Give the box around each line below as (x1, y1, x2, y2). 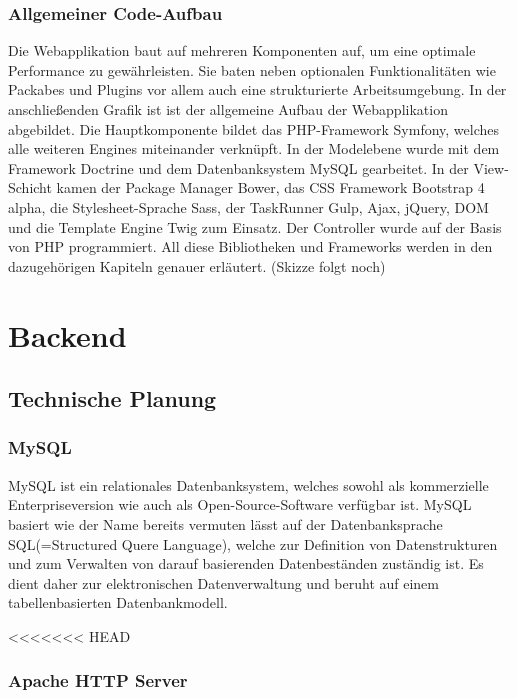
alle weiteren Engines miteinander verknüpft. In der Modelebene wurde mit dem (8, 138, 500, 159)
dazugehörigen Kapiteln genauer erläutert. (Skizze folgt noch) (8, 255, 386, 276)
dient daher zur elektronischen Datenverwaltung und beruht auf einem (8, 572, 440, 593)
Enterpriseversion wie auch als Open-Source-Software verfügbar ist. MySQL (8, 494, 472, 515)
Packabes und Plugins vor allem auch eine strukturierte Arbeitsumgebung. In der (8, 79, 507, 100)
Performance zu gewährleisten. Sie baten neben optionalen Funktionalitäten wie (8, 59, 496, 80)
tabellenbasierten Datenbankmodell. (8, 592, 228, 613)
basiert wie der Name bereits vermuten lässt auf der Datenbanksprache (8, 513, 443, 534)
